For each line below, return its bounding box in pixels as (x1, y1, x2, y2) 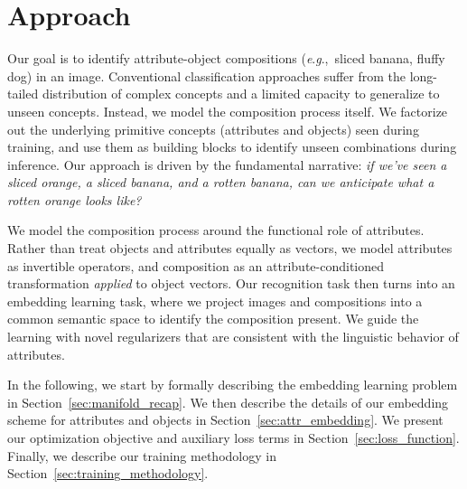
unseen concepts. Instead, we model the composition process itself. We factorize (7, 101, 448, 120)
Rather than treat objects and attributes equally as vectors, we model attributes (7, 239, 453, 258)
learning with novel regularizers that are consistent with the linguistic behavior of (7, 327, 459, 346)
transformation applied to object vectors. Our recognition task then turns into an (7, 274, 455, 293)
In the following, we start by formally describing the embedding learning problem (7, 375, 458, 394)
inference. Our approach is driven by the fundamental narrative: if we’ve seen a (7, 155, 447, 174)
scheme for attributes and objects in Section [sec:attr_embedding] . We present (7, 410, 444, 429)
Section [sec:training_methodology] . (7, 464, 209, 483)
